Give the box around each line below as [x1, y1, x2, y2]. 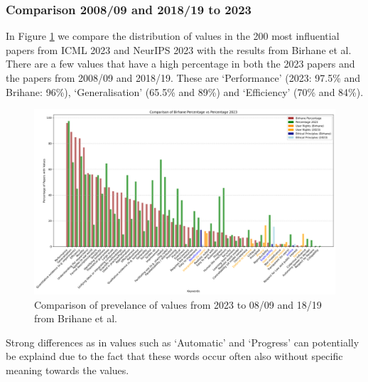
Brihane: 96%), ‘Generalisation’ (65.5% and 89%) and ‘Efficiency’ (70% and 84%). [6, 84, 364, 99]
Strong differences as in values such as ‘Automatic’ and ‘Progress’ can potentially [6, 334, 359, 349]
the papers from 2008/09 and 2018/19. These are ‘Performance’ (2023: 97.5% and [6, 70, 361, 85]
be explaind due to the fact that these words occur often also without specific [6, 349, 343, 364]
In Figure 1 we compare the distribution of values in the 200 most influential [6, 28, 340, 43]
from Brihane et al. [34, 311, 117, 326]
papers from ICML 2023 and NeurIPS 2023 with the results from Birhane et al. [6, 42, 352, 57]
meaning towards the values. [6, 363, 129, 378]
